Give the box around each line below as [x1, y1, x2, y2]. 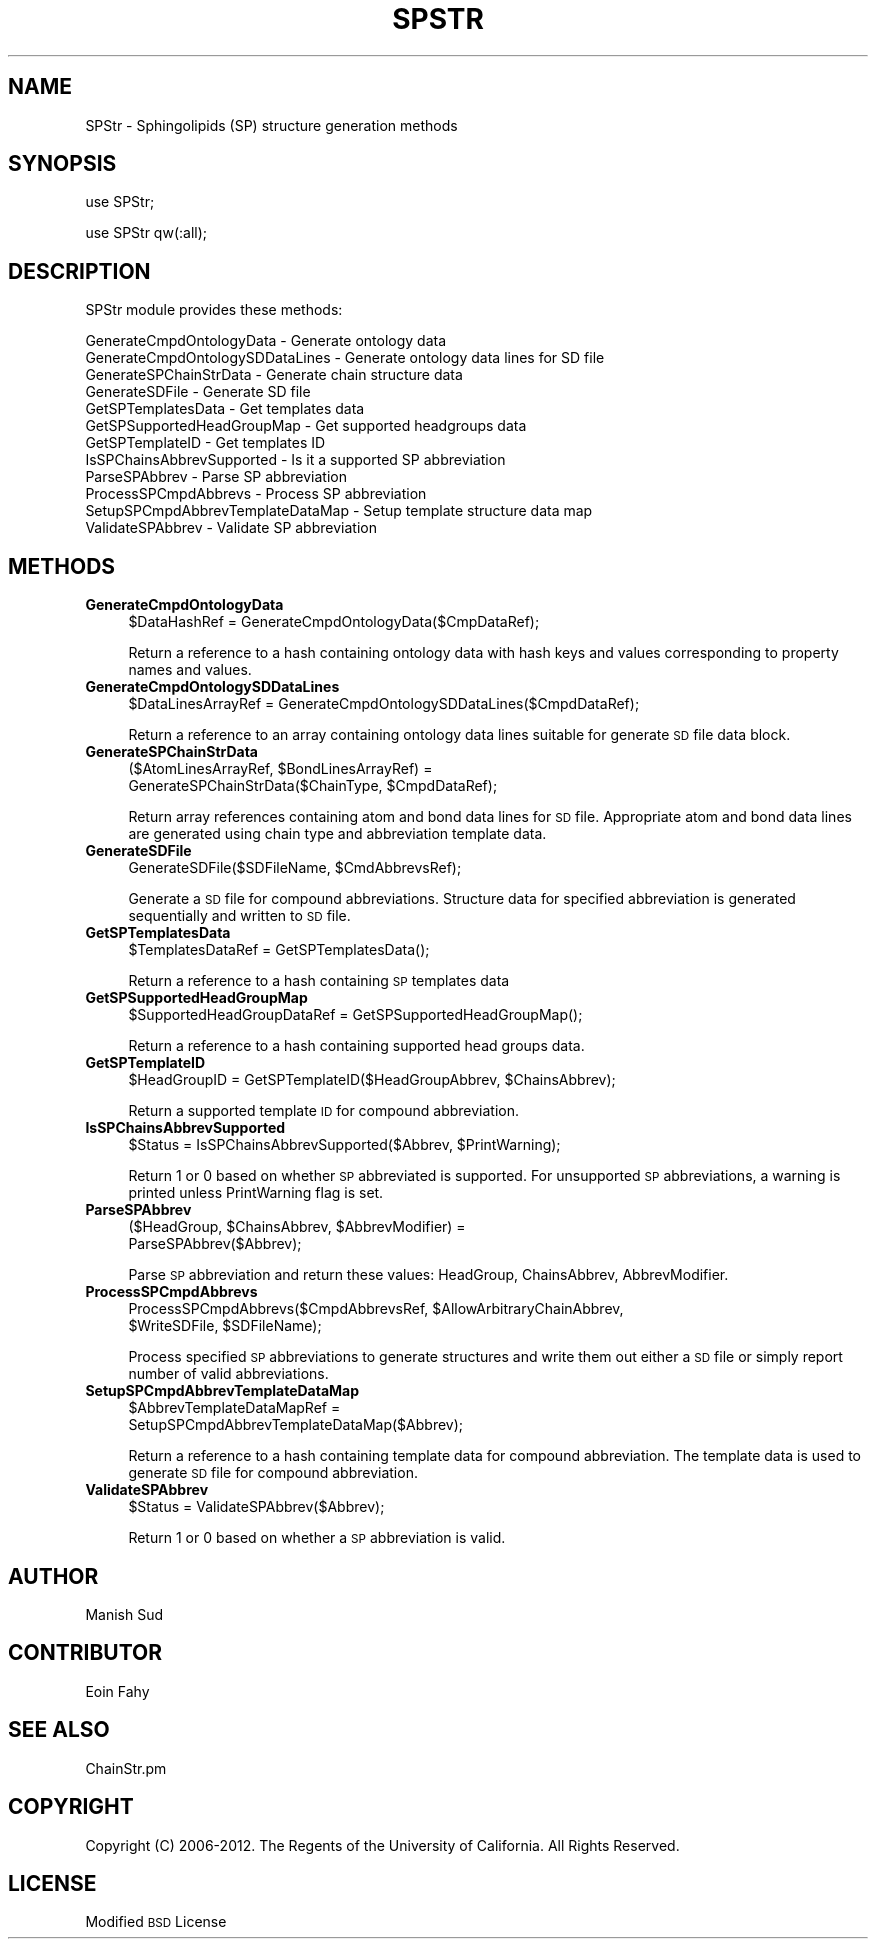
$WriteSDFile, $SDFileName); [128, 1317, 322, 1335]
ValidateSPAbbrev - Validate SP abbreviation [85, 519, 377, 537]
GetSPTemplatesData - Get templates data [85, 400, 365, 418]
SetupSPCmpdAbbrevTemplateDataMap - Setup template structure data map [85, 502, 593, 520]
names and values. [128, 661, 252, 679]
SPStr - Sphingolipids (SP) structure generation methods [85, 116, 458, 134]
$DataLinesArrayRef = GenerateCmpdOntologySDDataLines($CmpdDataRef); [128, 695, 640, 713]
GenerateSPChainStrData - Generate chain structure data [85, 366, 463, 384]
